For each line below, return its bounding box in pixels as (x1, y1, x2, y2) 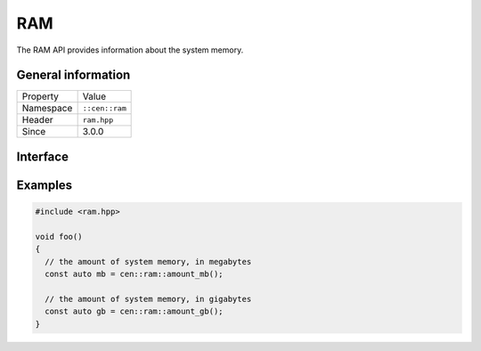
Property (21, 90, 60, 102)
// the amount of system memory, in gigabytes (45, 294, 252, 304)
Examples (16, 177, 73, 192)
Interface (16, 149, 69, 164)
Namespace (21, 102, 73, 115)
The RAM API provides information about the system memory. (16, 45, 244, 55)
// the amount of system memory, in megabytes (45, 257, 252, 266)
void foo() (35, 232, 83, 241)
